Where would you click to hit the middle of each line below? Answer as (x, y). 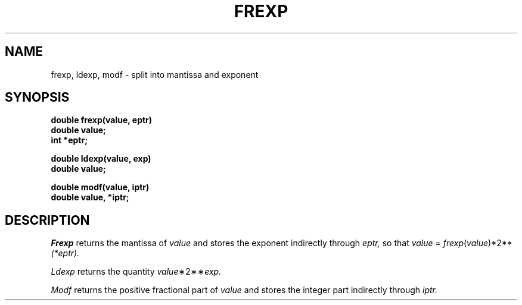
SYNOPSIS (37, 98)
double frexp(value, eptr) (102, 120)
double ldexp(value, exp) (101, 159)
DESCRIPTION (47, 220)
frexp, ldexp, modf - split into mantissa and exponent (155, 74)
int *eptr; (69, 140)
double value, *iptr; (90, 197)
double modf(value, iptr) (100, 187)
